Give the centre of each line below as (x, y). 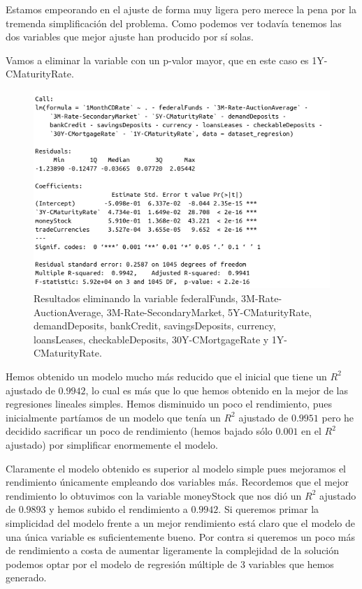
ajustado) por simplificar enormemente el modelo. (112, 444)
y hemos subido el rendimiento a (118, 509)
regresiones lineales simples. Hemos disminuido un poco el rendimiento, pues (169, 404)
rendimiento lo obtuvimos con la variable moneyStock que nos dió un (154, 495)
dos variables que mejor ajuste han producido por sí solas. (130, 37)
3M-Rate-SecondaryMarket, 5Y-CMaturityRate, (209, 312)
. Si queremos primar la (269, 509)
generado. (26, 577)
